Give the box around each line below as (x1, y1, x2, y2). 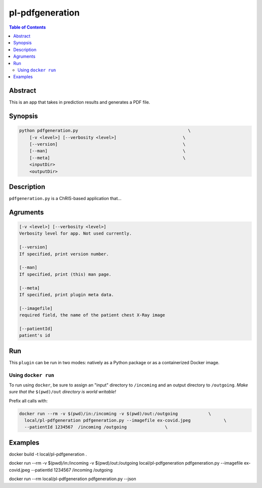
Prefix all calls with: (9, 398, 48, 404)
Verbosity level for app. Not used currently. (19, 231, 132, 236)
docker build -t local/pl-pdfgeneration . (9, 451, 87, 457)
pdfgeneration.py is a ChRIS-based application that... (9, 196, 122, 202)
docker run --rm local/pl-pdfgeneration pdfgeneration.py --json (9, 476, 136, 482)
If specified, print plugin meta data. (19, 292, 114, 297)
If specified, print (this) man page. (19, 271, 112, 277)
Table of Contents (9, 24, 46, 30)
